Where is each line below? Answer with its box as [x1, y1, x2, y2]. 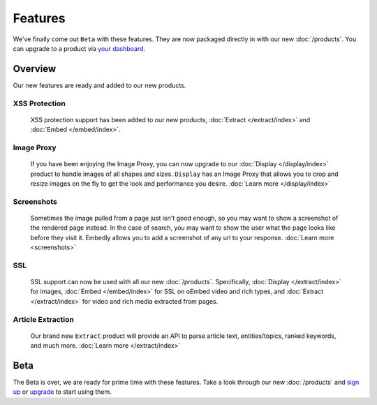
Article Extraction [13, 314, 75, 324]
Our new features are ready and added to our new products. [13, 81, 186, 89]
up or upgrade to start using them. [13, 388, 112, 396]
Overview [13, 63, 57, 75]
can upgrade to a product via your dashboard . [13, 44, 146, 52]
